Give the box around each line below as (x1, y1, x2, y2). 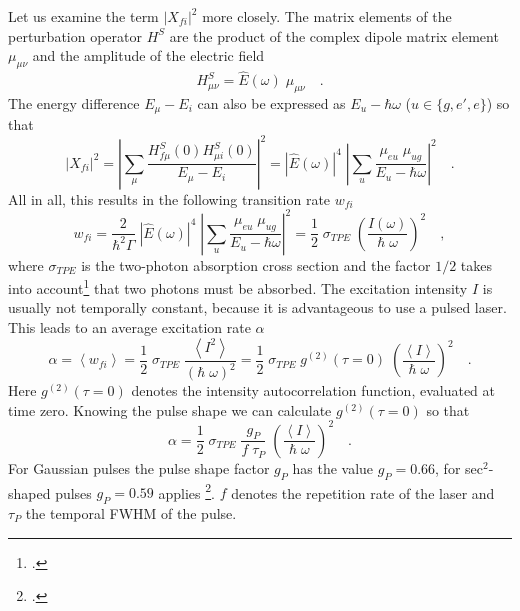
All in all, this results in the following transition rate (8, 188, 331, 209)
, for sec (435, 457, 483, 478)
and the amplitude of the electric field (32, 45, 265, 66)
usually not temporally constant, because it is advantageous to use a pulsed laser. (8, 297, 507, 318)
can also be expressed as (197, 93, 346, 113)
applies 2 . (158, 479, 216, 503)
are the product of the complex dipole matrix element (169, 25, 499, 46)
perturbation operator (8, 25, 142, 46)
